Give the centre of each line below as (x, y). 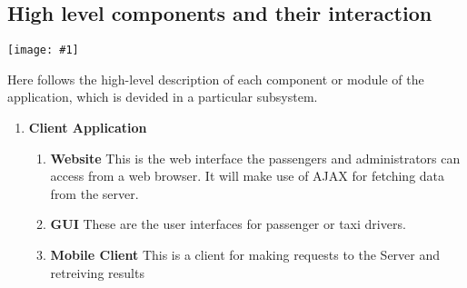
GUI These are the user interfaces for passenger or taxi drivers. (228, 224)
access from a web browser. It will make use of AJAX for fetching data (248, 176)
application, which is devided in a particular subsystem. (163, 97)
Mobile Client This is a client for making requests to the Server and (245, 255)
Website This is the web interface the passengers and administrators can (255, 158)
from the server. (94, 193)
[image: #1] (43, 50)
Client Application (88, 128)
